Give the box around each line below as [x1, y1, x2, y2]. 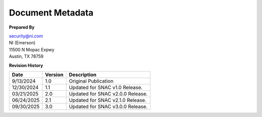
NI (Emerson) [9, 40, 36, 46]
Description [68, 71, 97, 78]
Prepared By [9, 24, 35, 30]
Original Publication [68, 78, 114, 84]
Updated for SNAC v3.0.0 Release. [68, 103, 148, 110]
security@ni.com [9, 33, 43, 39]
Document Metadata [9, 7, 94, 18]
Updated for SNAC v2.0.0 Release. [68, 90, 148, 97]
